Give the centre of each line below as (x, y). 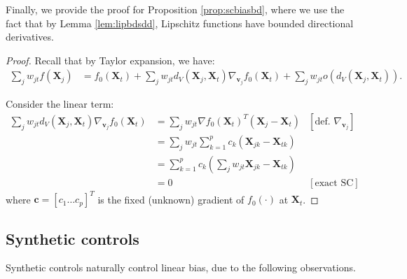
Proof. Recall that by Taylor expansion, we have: (110, 60)
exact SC (334, 183)
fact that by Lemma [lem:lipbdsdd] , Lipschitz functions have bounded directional (180, 23)
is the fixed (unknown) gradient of (171, 199)
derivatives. (30, 37)
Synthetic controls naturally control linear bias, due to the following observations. (181, 267)
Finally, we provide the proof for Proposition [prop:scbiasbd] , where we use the (175, 9)
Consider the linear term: (60, 104)
